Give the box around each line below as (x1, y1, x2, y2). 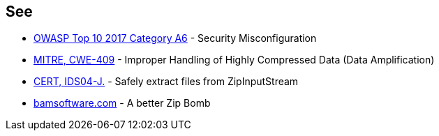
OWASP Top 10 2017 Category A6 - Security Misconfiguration (34, 32, 317, 45)
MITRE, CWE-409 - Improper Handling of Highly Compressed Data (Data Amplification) (34, 54, 435, 66)
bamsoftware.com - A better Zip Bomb (34, 97, 211, 109)
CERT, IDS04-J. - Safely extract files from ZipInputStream (34, 75, 299, 88)
